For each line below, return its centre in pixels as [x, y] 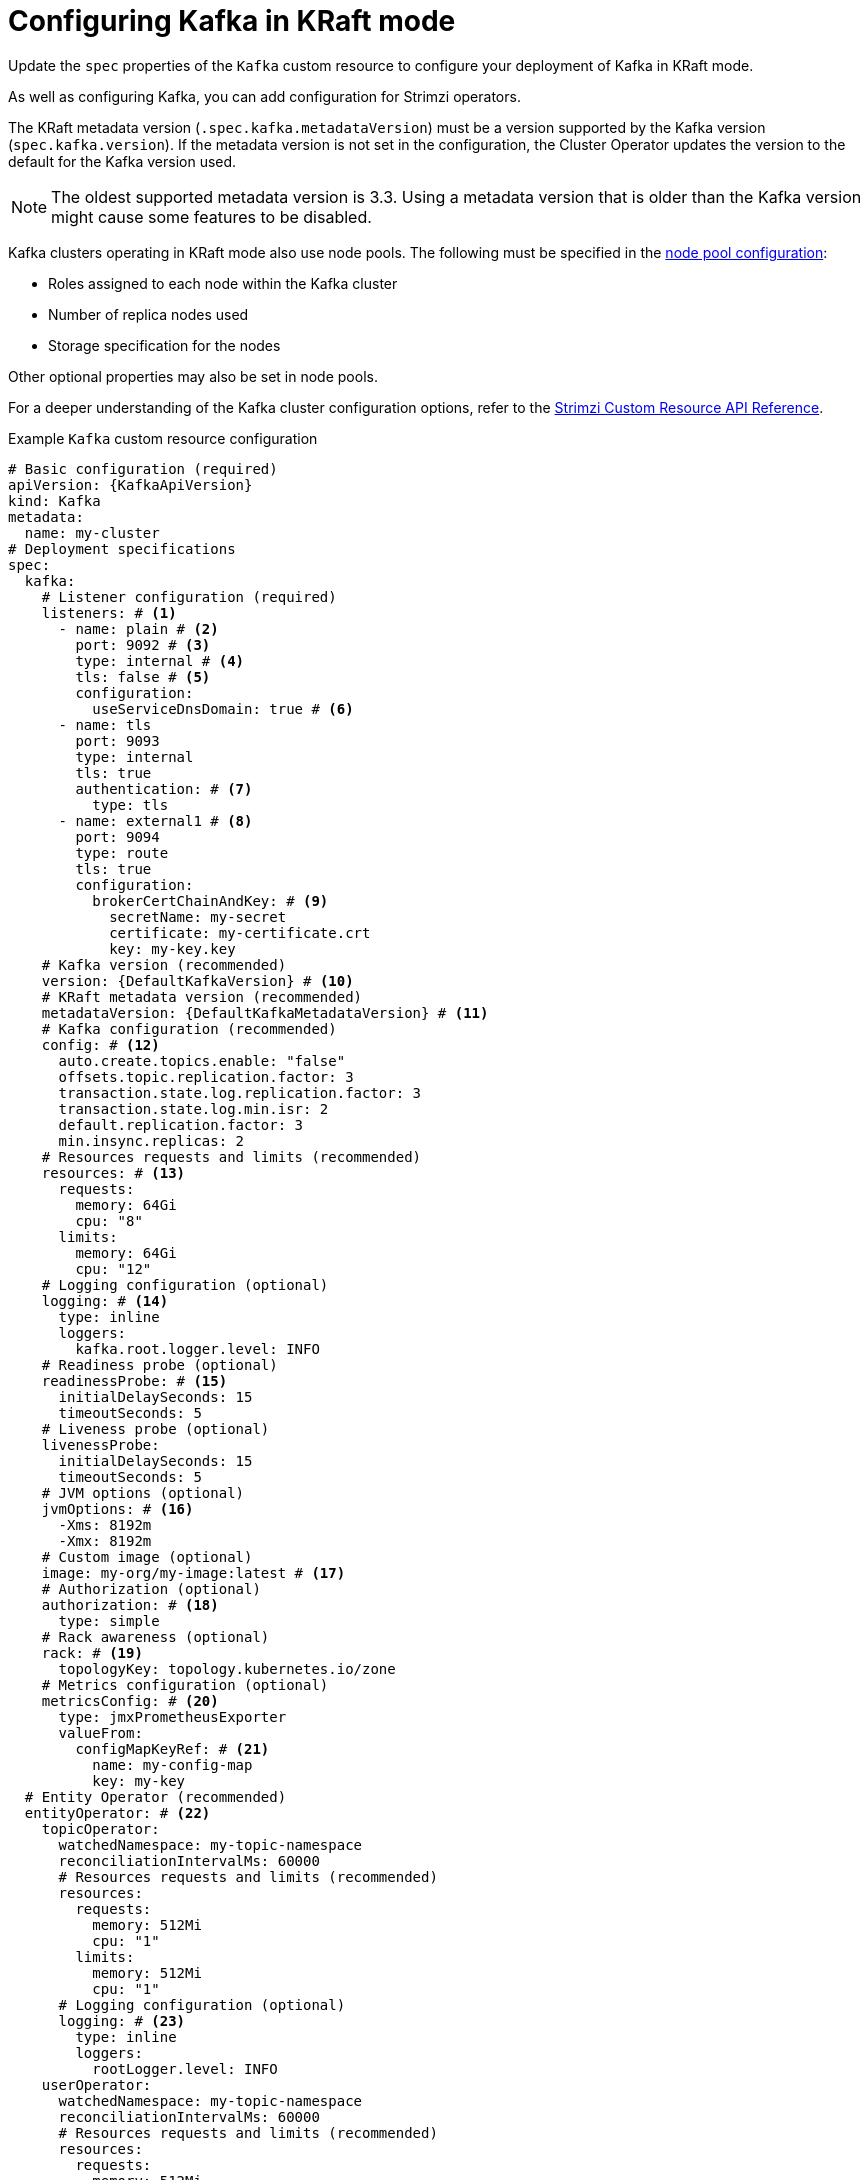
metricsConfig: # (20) [130, 1700]
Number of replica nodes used [148, 314]
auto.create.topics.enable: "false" [202, 1060]
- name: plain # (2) [138, 628]
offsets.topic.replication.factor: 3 [206, 1076]
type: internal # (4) [160, 660]
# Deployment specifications [122, 548]
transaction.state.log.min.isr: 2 [193, 1108]
